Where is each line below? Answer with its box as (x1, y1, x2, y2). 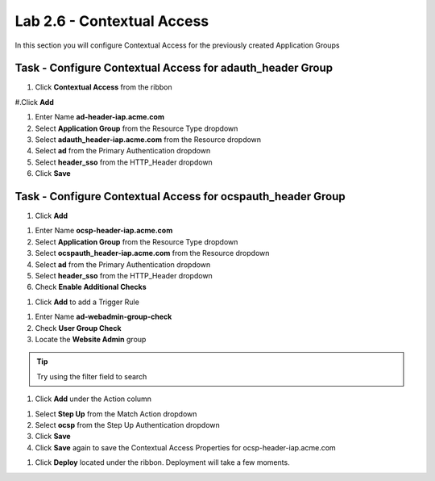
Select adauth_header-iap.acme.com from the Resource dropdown (35, 135, 262, 144)
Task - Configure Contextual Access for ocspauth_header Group (14, 190, 346, 203)
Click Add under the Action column (35, 394, 152, 404)
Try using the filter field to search (36, 371, 147, 381)
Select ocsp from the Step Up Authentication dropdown (35, 420, 221, 429)
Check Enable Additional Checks (35, 282, 147, 292)
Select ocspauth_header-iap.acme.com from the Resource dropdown (35, 249, 270, 258)
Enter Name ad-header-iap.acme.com (35, 112, 165, 122)
